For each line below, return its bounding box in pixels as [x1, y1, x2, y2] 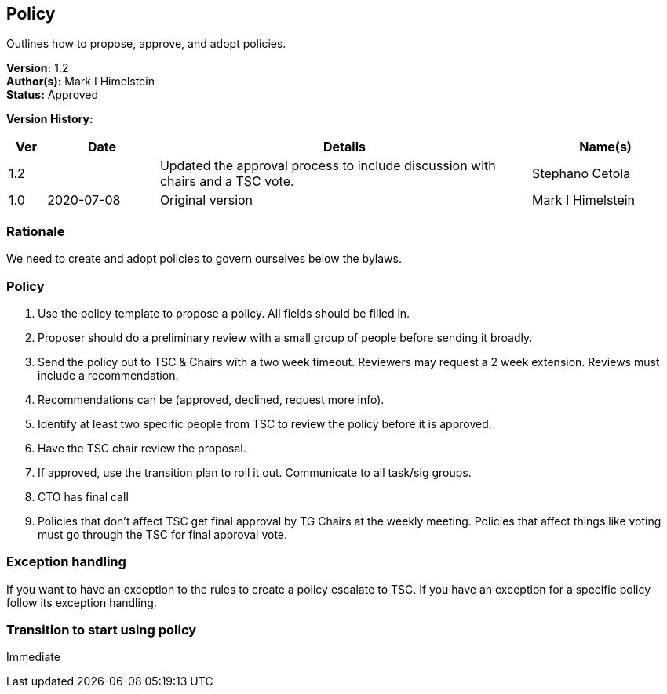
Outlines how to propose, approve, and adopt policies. [6, 37, 286, 51]
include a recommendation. [38, 368, 179, 382]
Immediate [6, 650, 60, 664]
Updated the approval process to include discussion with [159, 158, 496, 174]
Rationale [6, 223, 65, 239]
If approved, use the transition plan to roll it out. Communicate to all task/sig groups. [38, 465, 472, 479]
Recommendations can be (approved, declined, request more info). [38, 392, 385, 406]
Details [323, 139, 366, 155]
